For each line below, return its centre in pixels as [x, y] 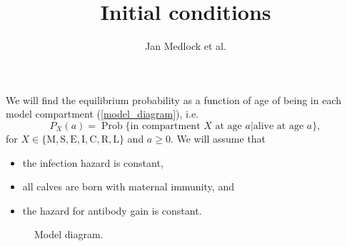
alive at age [278, 126]
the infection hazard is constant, [93, 162]
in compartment [165, 126]
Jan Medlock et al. [186, 46]
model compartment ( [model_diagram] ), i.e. [102, 114]
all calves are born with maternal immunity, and [128, 186]
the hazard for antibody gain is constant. [112, 210]
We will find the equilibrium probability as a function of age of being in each [173, 99]
